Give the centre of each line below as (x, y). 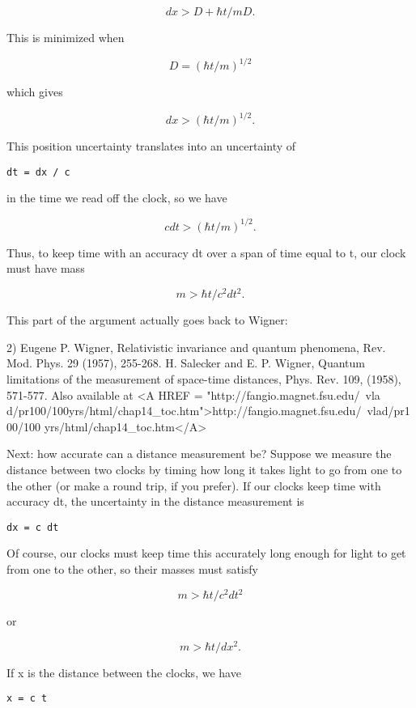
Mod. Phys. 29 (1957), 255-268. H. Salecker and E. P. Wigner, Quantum (186, 363)
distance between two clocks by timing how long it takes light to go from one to (204, 469)
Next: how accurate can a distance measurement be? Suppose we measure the (199, 454)
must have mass (46, 268)
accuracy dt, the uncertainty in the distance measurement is (155, 501)
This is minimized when (66, 37)
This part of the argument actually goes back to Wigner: (147, 320)
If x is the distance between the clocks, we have (124, 672)
